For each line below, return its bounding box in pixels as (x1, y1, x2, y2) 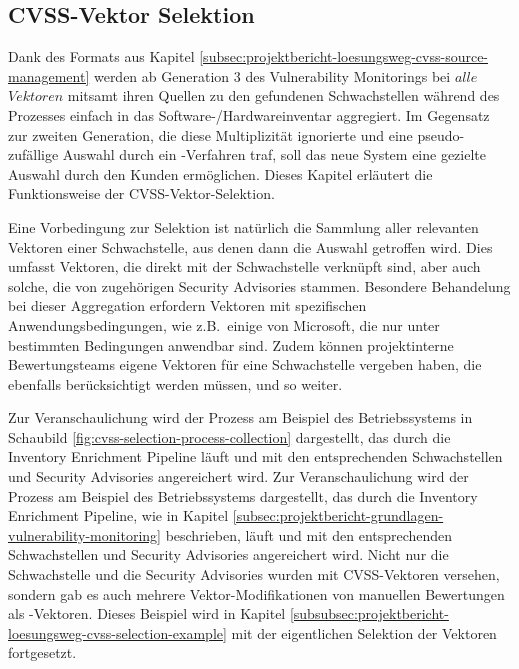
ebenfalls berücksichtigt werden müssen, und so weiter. (8, 373, 343, 394)
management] (8, 65, 90, 86)
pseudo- (417, 124, 465, 145)
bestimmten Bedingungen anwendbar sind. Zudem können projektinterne (8, 334, 454, 355)
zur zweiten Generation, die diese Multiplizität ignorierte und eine (8, 124, 413, 145)
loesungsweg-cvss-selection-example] (8, 622, 227, 643)
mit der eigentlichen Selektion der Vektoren (231, 622, 497, 643)
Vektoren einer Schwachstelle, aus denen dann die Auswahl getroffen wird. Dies (8, 236, 493, 257)
